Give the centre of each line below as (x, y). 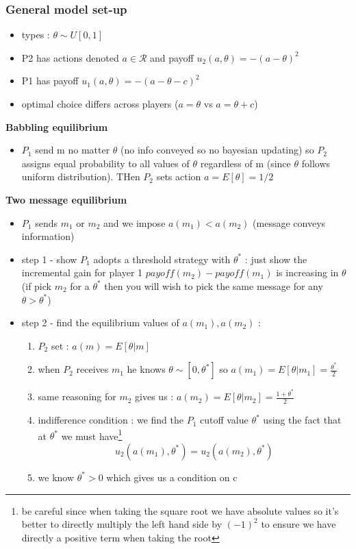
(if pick (36, 285)
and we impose (135, 222)
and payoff (171, 57)
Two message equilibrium (66, 199)
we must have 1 (92, 435)
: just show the (276, 259)
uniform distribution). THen (81, 176)
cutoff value (224, 420)
